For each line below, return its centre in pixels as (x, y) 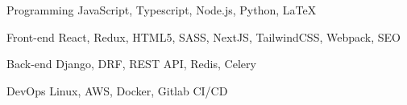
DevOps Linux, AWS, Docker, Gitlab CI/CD (117, 90)
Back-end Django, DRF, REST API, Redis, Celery (131, 64)
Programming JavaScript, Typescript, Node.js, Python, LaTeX (162, 10)
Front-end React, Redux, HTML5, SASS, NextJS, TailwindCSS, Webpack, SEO (203, 36)
